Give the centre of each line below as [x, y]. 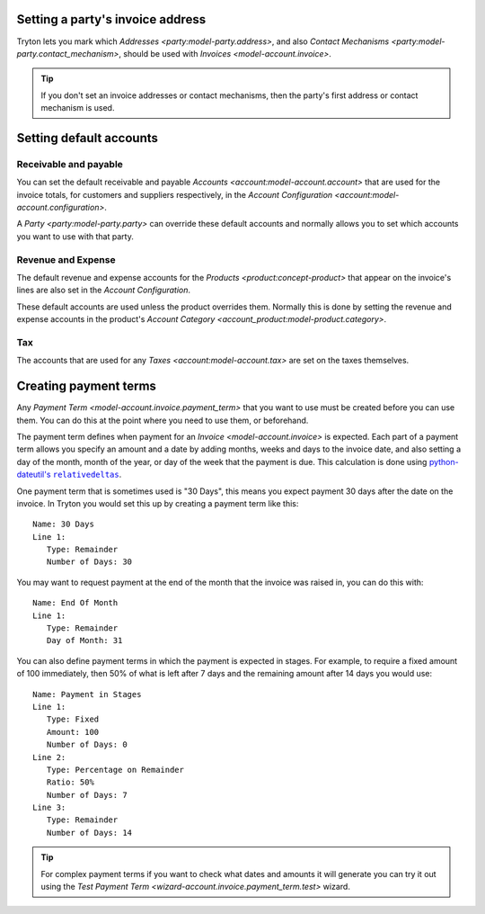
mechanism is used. [78, 108]
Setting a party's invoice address [111, 19]
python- [444, 461]
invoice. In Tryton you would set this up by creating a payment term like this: [158, 503]
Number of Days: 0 [87, 745]
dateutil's [34, 475]
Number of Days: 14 [89, 833]
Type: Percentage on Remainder [115, 770]
